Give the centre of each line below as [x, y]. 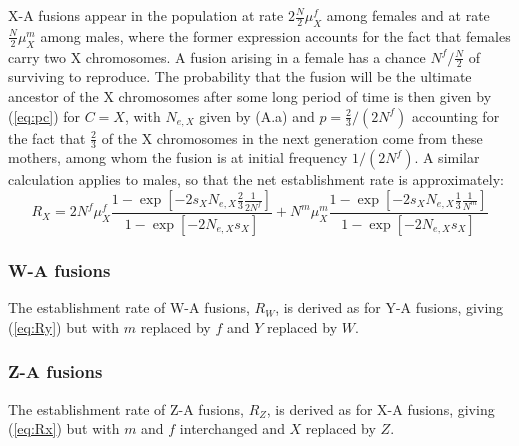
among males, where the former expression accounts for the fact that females [275, 35]
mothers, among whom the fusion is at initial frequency [178, 157]
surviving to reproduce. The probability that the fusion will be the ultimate [240, 76]
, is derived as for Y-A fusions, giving [389, 307]
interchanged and [232, 428]
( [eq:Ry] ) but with [64, 326]
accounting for [455, 115]
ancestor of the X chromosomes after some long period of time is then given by [250, 96]
